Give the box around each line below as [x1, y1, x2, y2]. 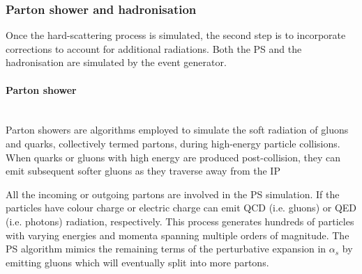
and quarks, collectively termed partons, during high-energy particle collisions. [6, 136, 340, 150]
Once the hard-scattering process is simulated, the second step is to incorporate [6, 28, 346, 42]
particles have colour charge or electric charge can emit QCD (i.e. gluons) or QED [6, 200, 357, 215]
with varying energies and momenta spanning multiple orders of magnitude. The [6, 227, 349, 242]
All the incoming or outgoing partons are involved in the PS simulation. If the [6, 186, 340, 201]
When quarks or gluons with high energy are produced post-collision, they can [6, 150, 341, 164]
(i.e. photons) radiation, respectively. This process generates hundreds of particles [6, 213, 354, 228]
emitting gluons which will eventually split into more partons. [6, 255, 269, 269]
